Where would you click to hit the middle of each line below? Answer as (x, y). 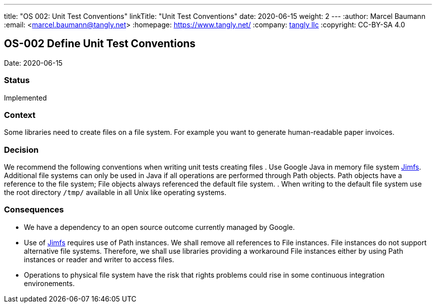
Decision (21, 150)
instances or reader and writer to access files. (99, 259)
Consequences (34, 210)
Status (17, 80)
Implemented (26, 98)
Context (20, 115)
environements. (49, 283)
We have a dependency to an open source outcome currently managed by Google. (160, 227)
